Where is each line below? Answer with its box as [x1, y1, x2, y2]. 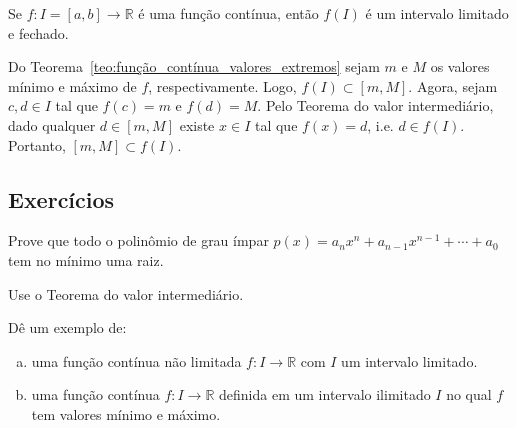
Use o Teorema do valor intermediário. [8, 283, 244, 304]
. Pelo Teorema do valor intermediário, [257, 95, 494, 116]
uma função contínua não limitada [31, 350, 242, 371]
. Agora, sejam [408, 75, 498, 96]
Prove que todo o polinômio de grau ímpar [8, 230, 269, 251]
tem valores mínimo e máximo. [31, 403, 221, 424]
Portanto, [8, 134, 66, 155]
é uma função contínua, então [138, 3, 319, 23]
